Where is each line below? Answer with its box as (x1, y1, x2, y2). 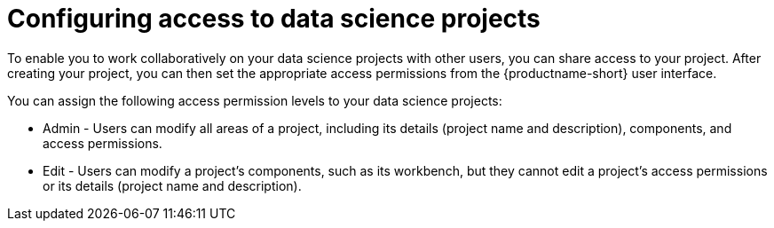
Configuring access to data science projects (7, 4, 541, 34)
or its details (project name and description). (43, 177, 302, 193)
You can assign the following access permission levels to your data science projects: (7, 92, 502, 108)
